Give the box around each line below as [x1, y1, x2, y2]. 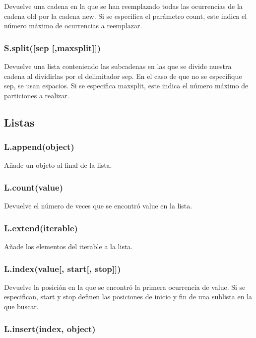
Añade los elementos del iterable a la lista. [4, 241, 133, 251]
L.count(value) [4, 181, 63, 193]
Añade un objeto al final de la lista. [4, 160, 112, 170]
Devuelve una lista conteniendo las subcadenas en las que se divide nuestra [4, 61, 232, 71]
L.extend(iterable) [4, 221, 78, 234]
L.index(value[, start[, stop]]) [4, 262, 121, 274]
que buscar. [4, 301, 39, 311]
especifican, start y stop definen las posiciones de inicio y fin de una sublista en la [4, 291, 252, 302]
